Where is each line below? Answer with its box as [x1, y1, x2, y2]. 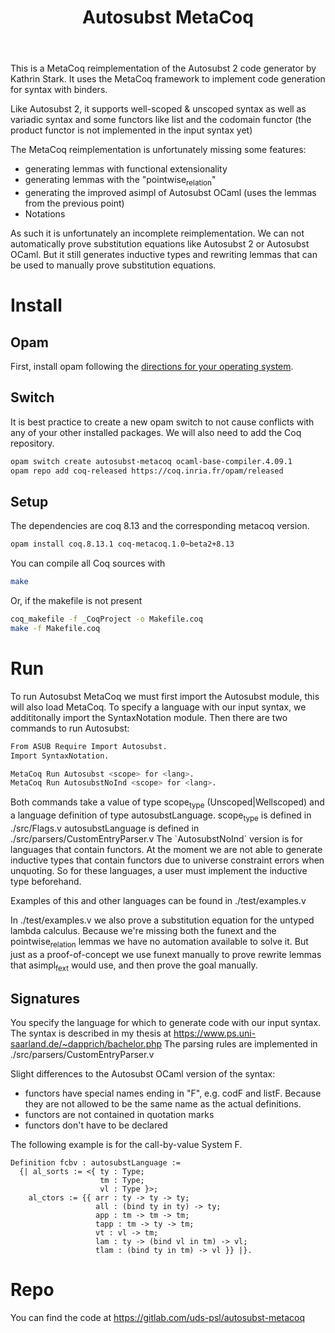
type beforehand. [10, 875, 82, 887]
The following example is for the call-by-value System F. [10, 1139, 243, 1151]
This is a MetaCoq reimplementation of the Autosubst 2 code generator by [10, 62, 317, 75]
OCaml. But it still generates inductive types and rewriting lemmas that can [10, 248, 318, 260]
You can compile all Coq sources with [10, 557, 166, 570]
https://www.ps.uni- [173, 1027, 257, 1040]
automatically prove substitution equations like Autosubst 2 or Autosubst [10, 237, 310, 250]
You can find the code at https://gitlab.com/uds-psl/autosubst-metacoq [10, 1312, 305, 1324]
